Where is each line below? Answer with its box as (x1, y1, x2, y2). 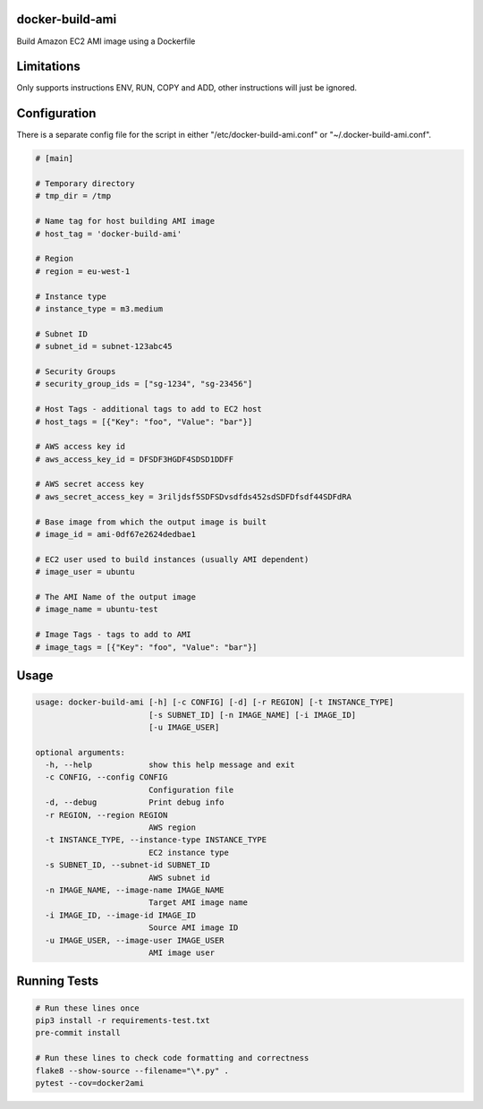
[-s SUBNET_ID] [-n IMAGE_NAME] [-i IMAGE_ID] (148, 710, 357, 720)
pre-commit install (35, 1028, 121, 1038)
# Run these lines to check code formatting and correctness (35, 1053, 309, 1063)
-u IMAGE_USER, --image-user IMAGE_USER (45, 935, 225, 945)
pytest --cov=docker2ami (35, 1078, 145, 1088)
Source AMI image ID (148, 923, 239, 933)
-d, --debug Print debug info (45, 798, 225, 807)
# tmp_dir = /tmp (35, 191, 112, 201)
